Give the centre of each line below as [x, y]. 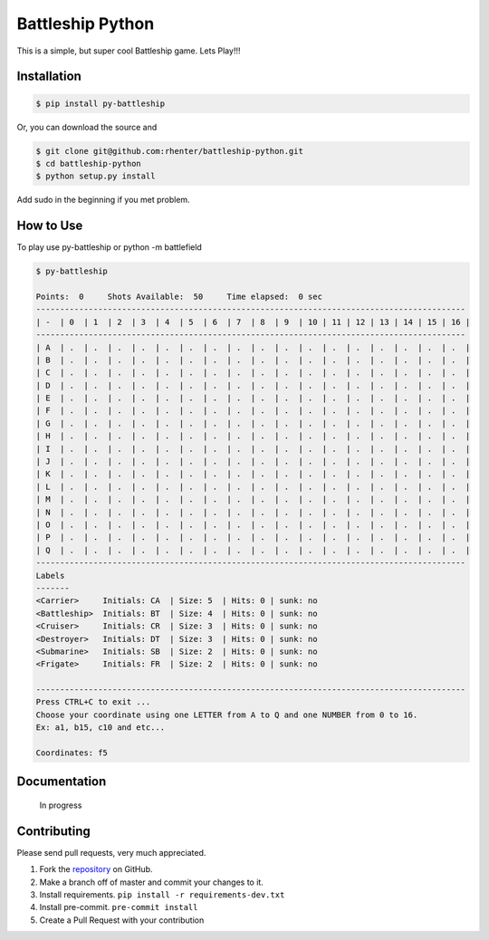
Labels [50, 576]
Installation [49, 77]
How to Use [50, 226]
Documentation [62, 782]
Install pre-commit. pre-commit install [119, 907]
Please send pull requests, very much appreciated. [111, 852]
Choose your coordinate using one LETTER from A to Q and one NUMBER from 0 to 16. [227, 715]
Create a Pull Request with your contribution [122, 920]
